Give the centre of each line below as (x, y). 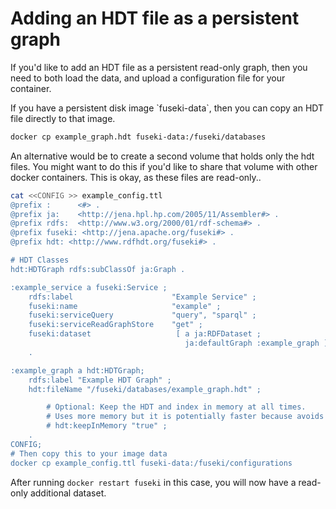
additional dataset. (68, 493)
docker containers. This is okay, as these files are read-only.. (136, 177)
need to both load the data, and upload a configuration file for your (148, 78)
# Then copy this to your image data (89, 453)
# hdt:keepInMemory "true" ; (107, 426)
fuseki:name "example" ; (125, 306)
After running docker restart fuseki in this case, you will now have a (153, 482)
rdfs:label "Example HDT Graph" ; (100, 380)
